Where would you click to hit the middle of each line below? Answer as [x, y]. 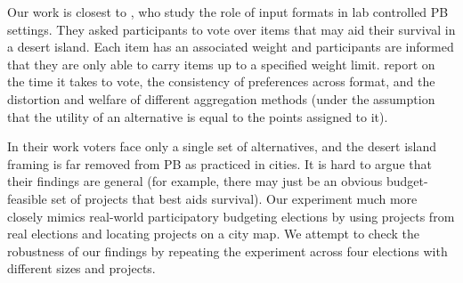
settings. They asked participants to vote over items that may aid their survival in [231, 29]
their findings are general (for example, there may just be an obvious [195, 181]
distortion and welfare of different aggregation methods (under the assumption [221, 98]
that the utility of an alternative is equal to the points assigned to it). [198, 116]
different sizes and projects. [81, 268]
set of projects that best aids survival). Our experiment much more [234, 198]
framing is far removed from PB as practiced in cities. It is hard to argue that [219, 163]
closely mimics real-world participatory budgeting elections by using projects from [231, 216]
